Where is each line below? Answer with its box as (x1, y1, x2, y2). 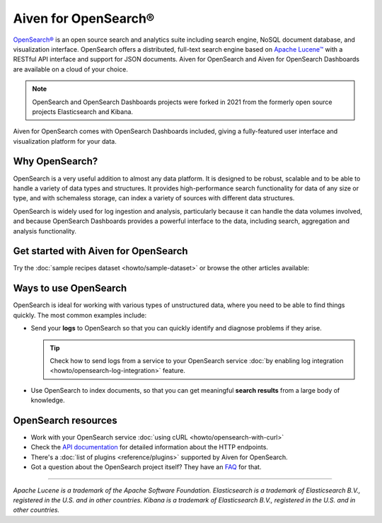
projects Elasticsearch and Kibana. (32, 107, 134, 116)
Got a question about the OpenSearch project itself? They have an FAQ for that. (30, 463, 262, 471)
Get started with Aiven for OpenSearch (13, 245, 188, 258)
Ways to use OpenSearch (13, 282, 127, 294)
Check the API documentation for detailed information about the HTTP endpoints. (30, 443, 269, 452)
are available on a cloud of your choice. (13, 64, 129, 74)
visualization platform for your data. (13, 137, 117, 145)
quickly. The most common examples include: (13, 311, 147, 319)
